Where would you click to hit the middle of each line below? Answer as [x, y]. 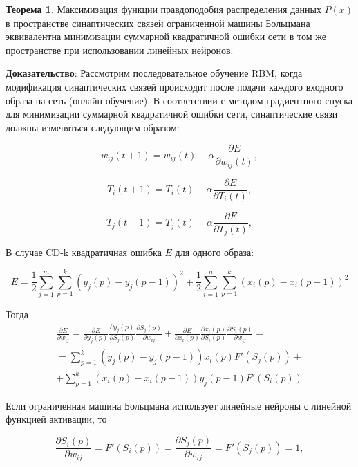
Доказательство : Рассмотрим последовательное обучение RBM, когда [154, 73]
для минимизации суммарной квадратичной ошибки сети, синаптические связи [172, 114]
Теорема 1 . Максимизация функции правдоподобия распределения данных [163, 9]
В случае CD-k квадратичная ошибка [84, 252]
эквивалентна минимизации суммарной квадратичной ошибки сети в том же [166, 36]
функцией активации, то [56, 419]
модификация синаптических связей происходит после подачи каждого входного [175, 86]
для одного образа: [215, 252]
